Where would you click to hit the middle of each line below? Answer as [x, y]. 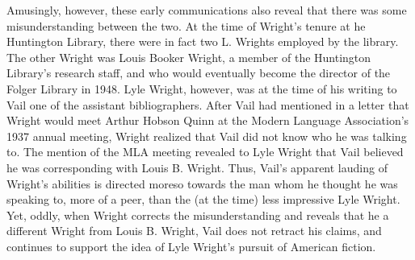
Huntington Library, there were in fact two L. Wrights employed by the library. [203, 41]
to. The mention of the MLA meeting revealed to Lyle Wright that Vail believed [205, 152]
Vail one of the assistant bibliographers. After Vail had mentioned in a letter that [208, 104]
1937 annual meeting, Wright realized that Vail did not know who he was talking [207, 136]
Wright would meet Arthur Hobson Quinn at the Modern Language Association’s [208, 120]
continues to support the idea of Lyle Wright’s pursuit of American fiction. [191, 246]
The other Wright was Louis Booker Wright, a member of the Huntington [189, 57]
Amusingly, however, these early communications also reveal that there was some [207, 10]
